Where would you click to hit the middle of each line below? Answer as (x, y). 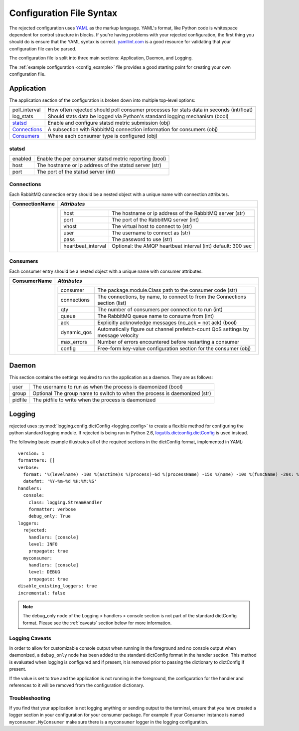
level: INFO (43, 544)
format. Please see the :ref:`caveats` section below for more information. (97, 623)
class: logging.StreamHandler (65, 502)
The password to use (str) (142, 239)
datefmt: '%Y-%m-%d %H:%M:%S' (60, 481)
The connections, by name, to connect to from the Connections (172, 297)
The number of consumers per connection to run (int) (160, 310)
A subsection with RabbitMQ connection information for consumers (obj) (133, 130)
